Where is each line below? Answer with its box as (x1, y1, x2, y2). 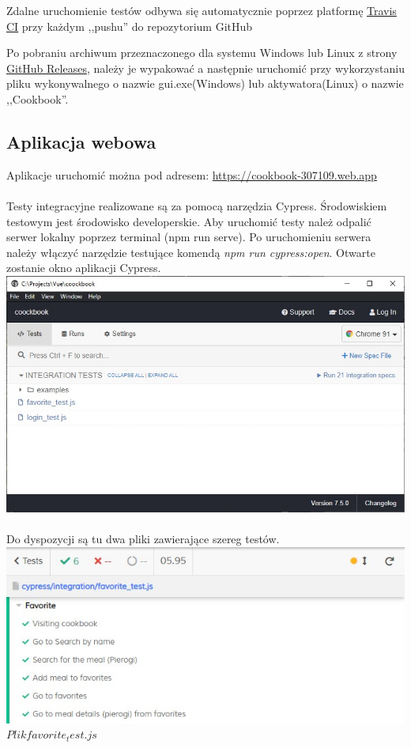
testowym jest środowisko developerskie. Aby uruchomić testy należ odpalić (6, 213, 371, 229)
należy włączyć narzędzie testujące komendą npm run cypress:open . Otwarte (6, 244, 375, 260)
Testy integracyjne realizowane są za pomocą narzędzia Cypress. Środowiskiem (6, 197, 387, 213)
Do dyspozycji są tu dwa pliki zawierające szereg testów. (6, 531, 280, 547)
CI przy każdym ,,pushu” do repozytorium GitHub (6, 17, 253, 34)
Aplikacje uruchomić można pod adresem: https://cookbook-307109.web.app (6, 166, 377, 183)
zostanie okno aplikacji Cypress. (6, 259, 161, 276)
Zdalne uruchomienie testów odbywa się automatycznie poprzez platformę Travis (6, 2, 397, 18)
